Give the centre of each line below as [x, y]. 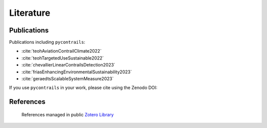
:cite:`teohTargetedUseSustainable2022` [63, 58]
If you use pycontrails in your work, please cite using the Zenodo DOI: [83, 88]
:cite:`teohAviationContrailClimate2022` [62, 51]
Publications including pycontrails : [47, 42]
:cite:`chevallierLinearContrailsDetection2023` [68, 65]
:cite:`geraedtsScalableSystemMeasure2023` [67, 79]
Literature [30, 13]
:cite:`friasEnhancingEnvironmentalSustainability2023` [77, 72]
